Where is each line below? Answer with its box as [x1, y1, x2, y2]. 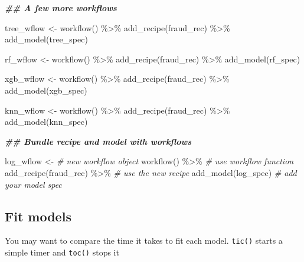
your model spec [5, 178, 62, 190]
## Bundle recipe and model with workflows [5, 135, 192, 147]
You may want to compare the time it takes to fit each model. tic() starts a [5, 234, 283, 247]
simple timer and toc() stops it [5, 246, 119, 258]
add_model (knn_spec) [5, 115, 88, 128]
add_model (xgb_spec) [5, 84, 87, 96]
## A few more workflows [5, 2, 117, 14]
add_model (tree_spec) [5, 33, 88, 45]
